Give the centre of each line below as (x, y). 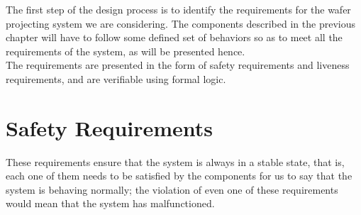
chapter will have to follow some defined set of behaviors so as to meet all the (174, 37)
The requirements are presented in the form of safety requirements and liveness (178, 65)
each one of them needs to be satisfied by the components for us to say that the (179, 176)
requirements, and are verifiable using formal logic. (116, 78)
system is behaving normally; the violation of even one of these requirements (172, 189)
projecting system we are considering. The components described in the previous (180, 23)
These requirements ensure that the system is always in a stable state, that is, (175, 161)
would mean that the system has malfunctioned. (110, 203)
